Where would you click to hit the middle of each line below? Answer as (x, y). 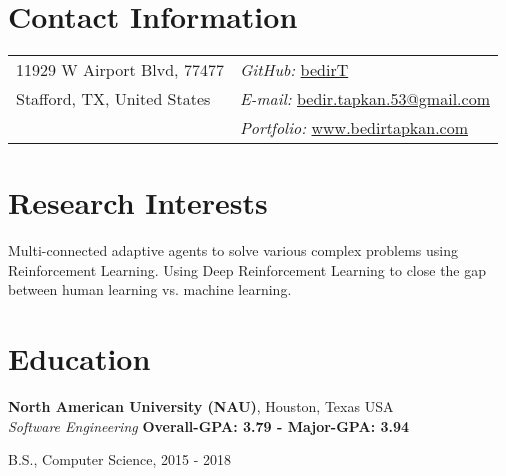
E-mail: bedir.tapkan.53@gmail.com (364, 99)
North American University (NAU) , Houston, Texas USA (201, 406)
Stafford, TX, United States (113, 99)
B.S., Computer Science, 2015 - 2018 (120, 459)
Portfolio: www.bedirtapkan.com (354, 128)
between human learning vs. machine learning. (150, 289)
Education (79, 358)
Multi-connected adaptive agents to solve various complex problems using (233, 250)
